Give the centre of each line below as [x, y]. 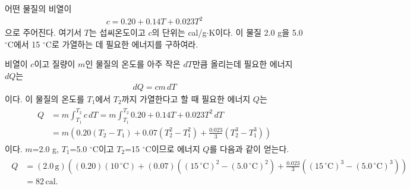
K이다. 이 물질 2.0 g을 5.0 [256, 32]
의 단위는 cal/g [179, 32]
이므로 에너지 [176, 148]
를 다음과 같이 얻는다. [249, 148]
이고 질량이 [55, 64]
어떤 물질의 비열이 [38, 8]
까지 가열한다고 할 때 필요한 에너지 [186, 98]
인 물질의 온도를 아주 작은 [133, 64]
